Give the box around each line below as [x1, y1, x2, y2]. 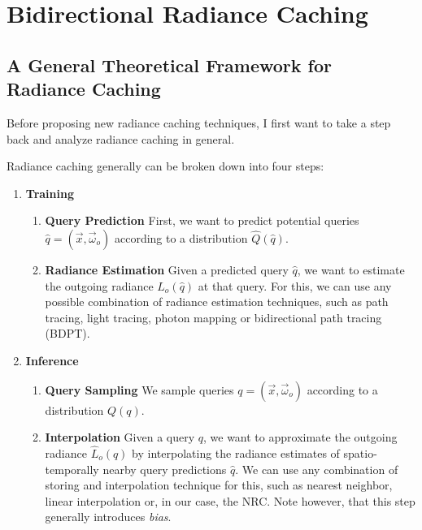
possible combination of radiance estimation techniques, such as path [45, 293, 389, 310]
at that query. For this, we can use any [198, 277, 392, 294]
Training [25, 184, 74, 201]
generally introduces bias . [45, 508, 172, 525]
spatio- [343, 444, 377, 461]
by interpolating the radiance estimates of [132, 444, 340, 461]
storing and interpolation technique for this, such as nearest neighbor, [45, 476, 393, 493]
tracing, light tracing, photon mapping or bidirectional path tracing [45, 308, 382, 325]
